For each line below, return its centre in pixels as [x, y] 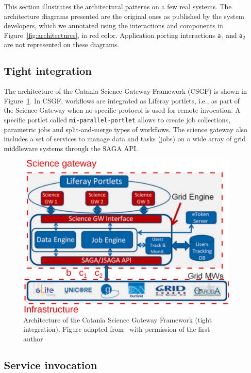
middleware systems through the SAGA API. [71, 148]
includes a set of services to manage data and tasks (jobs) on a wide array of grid [125, 139]
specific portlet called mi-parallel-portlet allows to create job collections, [117, 120]
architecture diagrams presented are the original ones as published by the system [124, 16]
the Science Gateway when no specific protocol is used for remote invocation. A [122, 110]
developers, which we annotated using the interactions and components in [114, 25]
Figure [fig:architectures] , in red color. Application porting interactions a [112, 35]
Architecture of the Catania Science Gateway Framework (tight [118, 319]
